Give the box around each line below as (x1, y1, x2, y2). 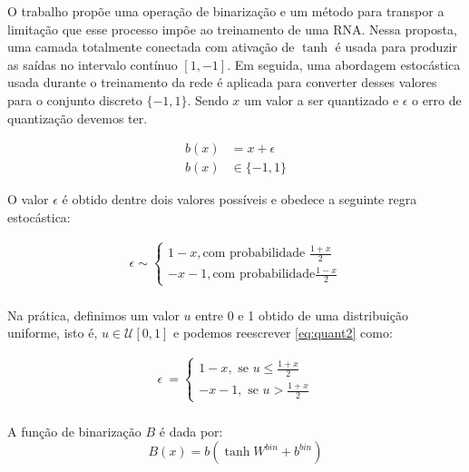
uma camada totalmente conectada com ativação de (7, 37, 295, 56)
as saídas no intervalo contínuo (7, 54, 178, 74)
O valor (7, 190, 49, 209)
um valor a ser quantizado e (244, 90, 399, 109)
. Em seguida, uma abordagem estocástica (227, 54, 461, 74)
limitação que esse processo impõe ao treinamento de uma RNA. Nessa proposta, (7, 19, 457, 38)
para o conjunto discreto (7, 90, 142, 109)
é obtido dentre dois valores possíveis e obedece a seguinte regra (62, 190, 417, 209)
